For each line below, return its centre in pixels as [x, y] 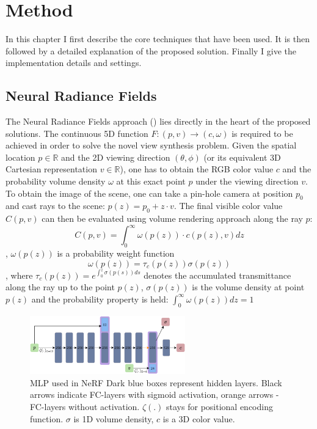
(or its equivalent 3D [242, 157]
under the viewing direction [247, 181]
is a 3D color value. [199, 418]
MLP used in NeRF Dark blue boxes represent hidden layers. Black [156, 382]
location [20, 157]
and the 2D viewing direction [116, 157]
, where [19, 275]
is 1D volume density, [114, 418]
